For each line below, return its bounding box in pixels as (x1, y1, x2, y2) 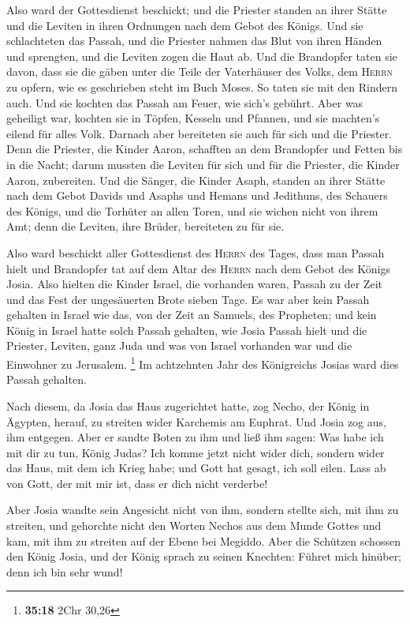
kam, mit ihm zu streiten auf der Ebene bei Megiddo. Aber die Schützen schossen (6, 532, 401, 549)
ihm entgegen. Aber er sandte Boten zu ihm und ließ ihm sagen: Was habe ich (6, 429, 384, 445)
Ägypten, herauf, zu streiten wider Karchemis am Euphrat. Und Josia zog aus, (6, 413, 386, 430)
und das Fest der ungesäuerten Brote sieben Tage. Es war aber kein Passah (6, 291, 370, 307)
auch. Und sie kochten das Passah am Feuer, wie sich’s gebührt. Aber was (6, 94, 363, 111)
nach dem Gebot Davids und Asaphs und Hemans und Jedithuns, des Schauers (6, 187, 388, 204)
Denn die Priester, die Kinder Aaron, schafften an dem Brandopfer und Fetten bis (6, 141, 403, 157)
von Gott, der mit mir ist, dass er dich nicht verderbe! (6, 475, 268, 491)
